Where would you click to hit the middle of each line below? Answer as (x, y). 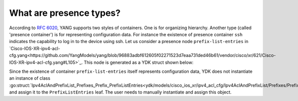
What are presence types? (65, 13)
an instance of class (30, 78)
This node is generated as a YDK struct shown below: (139, 62)
